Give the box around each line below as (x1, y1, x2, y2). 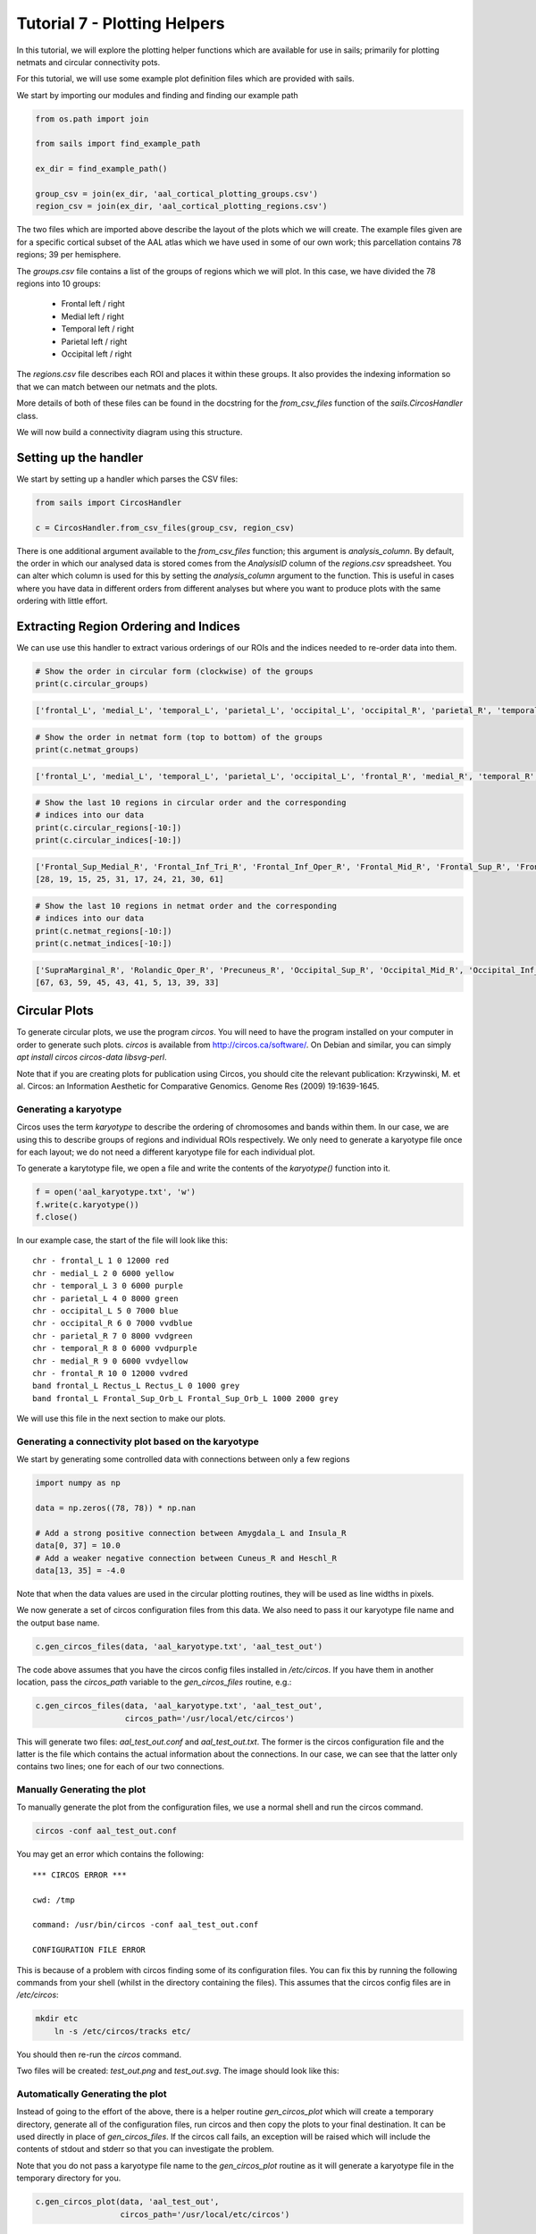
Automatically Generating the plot (16, 2087, 167, 2100)
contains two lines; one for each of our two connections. (16, 1761, 225, 1772)
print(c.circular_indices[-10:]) (35, 836, 182, 845)
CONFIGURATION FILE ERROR (32, 1944, 147, 1955)
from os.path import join (35, 113, 149, 124)
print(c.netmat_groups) (35, 744, 140, 754)
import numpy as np (35, 1478, 121, 1488)
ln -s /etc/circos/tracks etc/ (54, 2026, 191, 2037)
